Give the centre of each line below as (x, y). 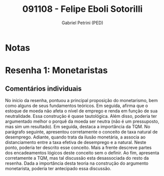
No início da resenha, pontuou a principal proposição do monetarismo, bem (82, 100)
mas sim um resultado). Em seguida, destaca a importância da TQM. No (78, 126)
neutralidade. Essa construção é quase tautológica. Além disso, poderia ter (81, 116)
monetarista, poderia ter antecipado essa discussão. (58, 168)
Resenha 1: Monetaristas (56, 70)
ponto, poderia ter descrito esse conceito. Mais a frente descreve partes (78, 147)
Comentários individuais (43, 88)
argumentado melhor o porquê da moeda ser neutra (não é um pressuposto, (82, 121)
